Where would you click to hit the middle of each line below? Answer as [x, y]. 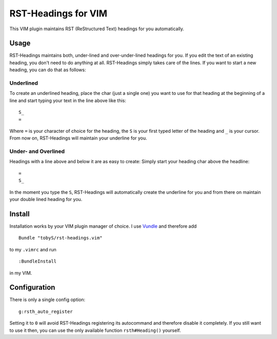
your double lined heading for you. [46, 200]
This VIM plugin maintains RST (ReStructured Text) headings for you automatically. [97, 29]
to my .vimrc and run [33, 249]
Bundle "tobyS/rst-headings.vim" [61, 238]
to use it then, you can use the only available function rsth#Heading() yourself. [95, 330]
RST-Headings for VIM [58, 13]
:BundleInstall [38, 261]
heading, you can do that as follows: [48, 70]
